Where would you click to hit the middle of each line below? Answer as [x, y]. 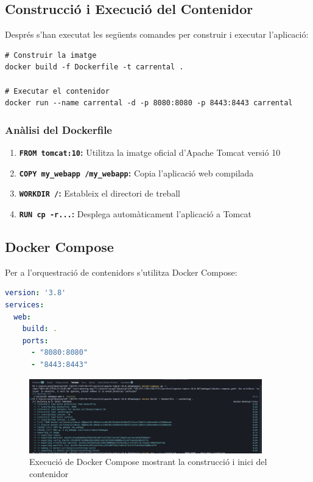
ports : [35, 341]
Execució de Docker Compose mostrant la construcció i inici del [148, 462]
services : [25, 305]
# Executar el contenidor [57, 91]
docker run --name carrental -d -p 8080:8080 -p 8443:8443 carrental [149, 103]
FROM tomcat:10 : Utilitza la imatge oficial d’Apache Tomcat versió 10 [150, 152]
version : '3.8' [36, 293]
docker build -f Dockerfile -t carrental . [94, 67]
